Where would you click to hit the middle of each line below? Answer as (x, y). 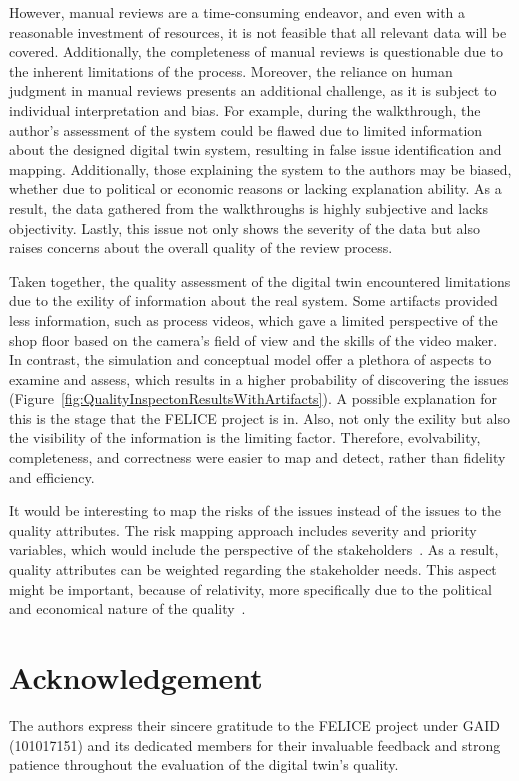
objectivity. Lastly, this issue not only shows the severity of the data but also (245, 227)
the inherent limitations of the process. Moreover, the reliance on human (231, 70)
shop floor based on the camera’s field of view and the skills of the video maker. (253, 339)
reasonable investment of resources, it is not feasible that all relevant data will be (258, 31)
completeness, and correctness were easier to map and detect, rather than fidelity (257, 457)
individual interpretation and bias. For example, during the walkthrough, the (245, 109)
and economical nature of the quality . (127, 608)
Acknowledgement (136, 677)
